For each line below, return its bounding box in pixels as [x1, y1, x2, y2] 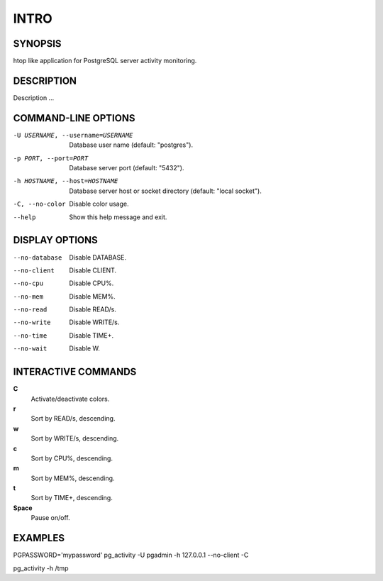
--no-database [13, 253, 62, 262]
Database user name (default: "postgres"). [69, 140, 194, 149]
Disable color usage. [69, 199, 129, 209]
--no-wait [13, 345, 48, 353]
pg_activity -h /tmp [13, 564, 69, 572]
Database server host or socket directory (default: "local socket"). [69, 187, 262, 195]
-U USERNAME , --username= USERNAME [13, 131, 133, 139]
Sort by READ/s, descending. [30, 414, 116, 423]
